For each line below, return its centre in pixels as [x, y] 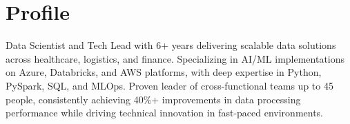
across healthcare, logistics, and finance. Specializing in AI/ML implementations [175, 58]
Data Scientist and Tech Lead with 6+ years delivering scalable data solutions [171, 45]
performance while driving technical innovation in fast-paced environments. [165, 113]
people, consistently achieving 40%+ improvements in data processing [153, 99]
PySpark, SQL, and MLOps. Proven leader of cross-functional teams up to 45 [169, 85]
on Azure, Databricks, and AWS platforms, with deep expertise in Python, [164, 72]
